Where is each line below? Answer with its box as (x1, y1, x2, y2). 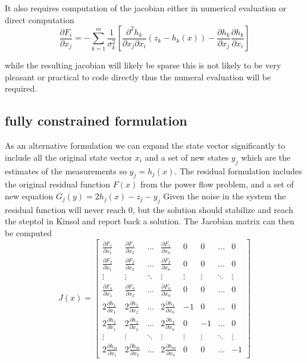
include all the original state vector (5, 151, 133, 163)
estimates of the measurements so (5, 164, 127, 177)
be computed (5, 226, 52, 239)
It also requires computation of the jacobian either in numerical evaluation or (5, 2, 287, 14)
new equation (5, 189, 54, 202)
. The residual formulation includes (174, 164, 302, 177)
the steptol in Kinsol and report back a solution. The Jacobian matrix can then (5, 215, 295, 227)
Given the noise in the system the (163, 189, 286, 202)
